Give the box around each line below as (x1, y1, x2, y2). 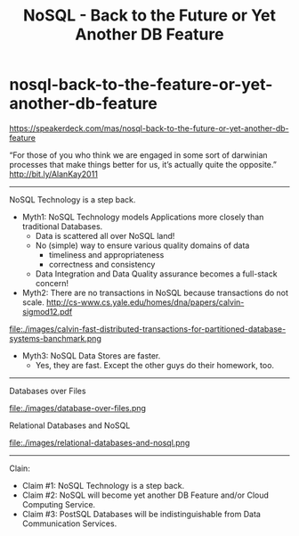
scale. (21, 296, 44, 308)
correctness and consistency (48, 259, 156, 269)
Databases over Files (9, 385, 86, 396)
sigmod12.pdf (21, 306, 73, 317)
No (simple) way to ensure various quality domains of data (35, 240, 250, 251)
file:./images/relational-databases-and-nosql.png (9, 437, 190, 448)
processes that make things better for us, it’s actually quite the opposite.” (9, 159, 278, 169)
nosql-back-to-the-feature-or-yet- (9, 75, 273, 95)
